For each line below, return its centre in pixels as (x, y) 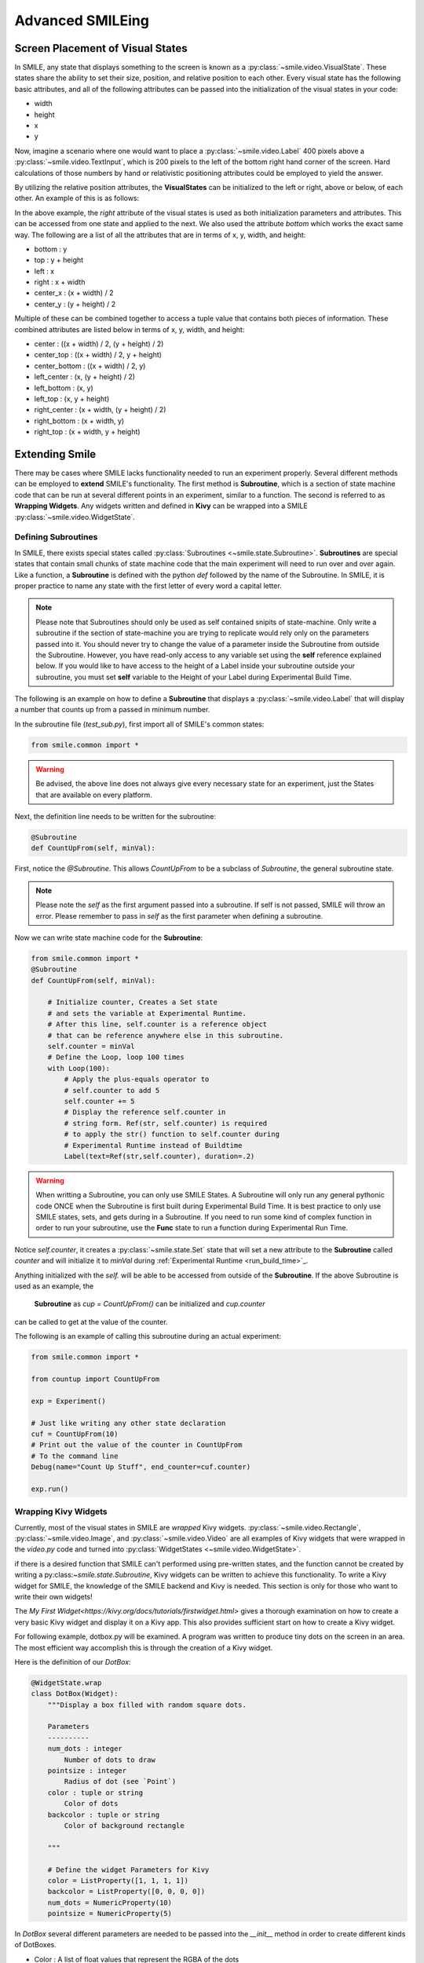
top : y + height (59, 260)
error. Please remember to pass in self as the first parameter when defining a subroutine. (179, 916)
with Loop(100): (79, 1068)
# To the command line (75, 1456)
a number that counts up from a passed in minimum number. (112, 710)
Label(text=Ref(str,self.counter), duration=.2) (159, 1156)
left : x (44, 271)
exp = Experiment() (68, 1401)
